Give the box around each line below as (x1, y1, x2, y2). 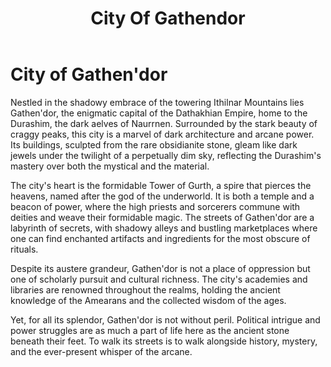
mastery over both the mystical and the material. (10, 160, 210, 172)
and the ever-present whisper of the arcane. (10, 345, 193, 357)
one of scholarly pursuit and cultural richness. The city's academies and (10, 273, 308, 285)
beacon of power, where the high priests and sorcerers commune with (10, 200, 301, 212)
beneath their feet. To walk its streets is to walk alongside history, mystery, (10, 335, 318, 347)
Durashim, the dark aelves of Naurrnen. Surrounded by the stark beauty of (10, 117, 318, 129)
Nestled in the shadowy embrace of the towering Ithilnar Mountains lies (10, 96, 305, 108)
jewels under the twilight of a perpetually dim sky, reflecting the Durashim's (10, 149, 322, 161)
